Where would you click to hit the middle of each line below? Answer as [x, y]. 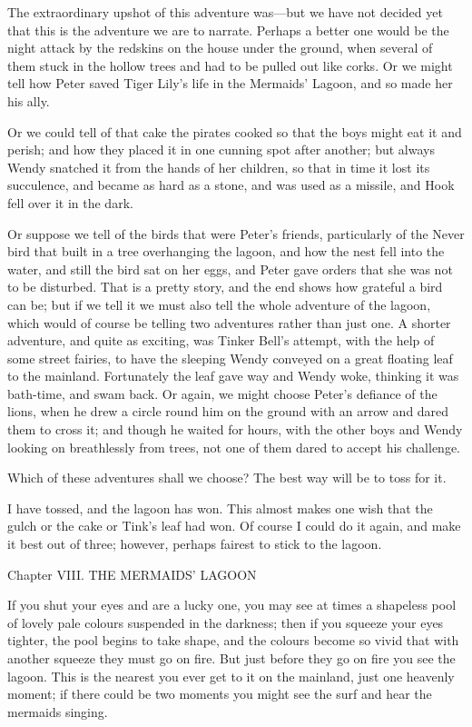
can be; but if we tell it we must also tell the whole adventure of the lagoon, [219, 304]
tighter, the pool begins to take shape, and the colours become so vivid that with [233, 640]
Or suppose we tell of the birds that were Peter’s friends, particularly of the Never [236, 233]
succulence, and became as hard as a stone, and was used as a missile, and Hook [231, 185]
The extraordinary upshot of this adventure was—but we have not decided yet [225, 12]
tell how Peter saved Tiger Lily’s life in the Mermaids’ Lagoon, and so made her [230, 83]
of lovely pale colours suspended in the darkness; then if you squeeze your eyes [226, 622]
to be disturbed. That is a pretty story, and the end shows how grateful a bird [225, 287]
